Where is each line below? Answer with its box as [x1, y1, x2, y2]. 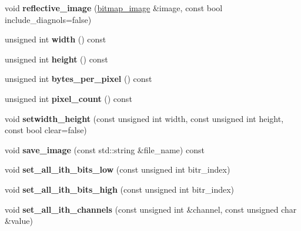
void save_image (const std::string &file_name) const [5, 143, 205, 156]
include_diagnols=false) [5, 13, 92, 25]
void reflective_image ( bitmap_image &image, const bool [5, 2, 223, 14]
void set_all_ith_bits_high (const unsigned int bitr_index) [5, 183, 235, 195]
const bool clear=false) [5, 124, 87, 136]
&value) [5, 214, 33, 227]
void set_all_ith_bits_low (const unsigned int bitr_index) [5, 163, 230, 176]
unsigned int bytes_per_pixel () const [5, 72, 152, 85]
